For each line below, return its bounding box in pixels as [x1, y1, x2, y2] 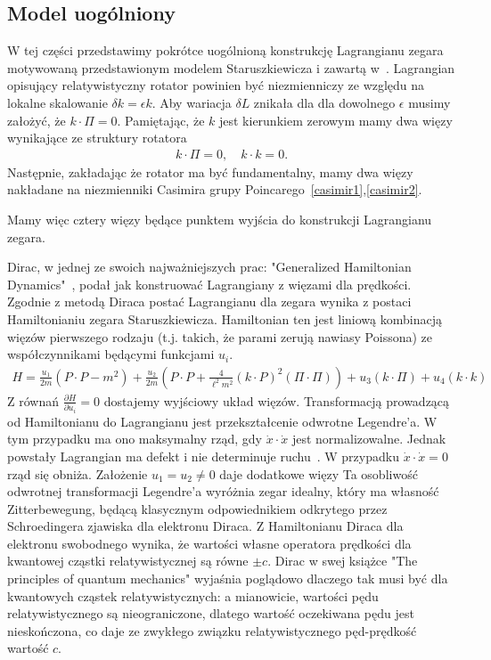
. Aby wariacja [151, 93, 232, 111]
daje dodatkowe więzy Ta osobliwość [219, 464, 418, 483]
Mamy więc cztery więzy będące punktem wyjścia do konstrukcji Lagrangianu [7, 209, 432, 228]
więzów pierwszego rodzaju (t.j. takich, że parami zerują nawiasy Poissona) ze [7, 327, 433, 346]
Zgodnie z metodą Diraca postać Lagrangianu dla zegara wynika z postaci [7, 292, 412, 311]
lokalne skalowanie [7, 93, 108, 111]
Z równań [7, 391, 59, 410]
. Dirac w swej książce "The [267, 551, 418, 570]
